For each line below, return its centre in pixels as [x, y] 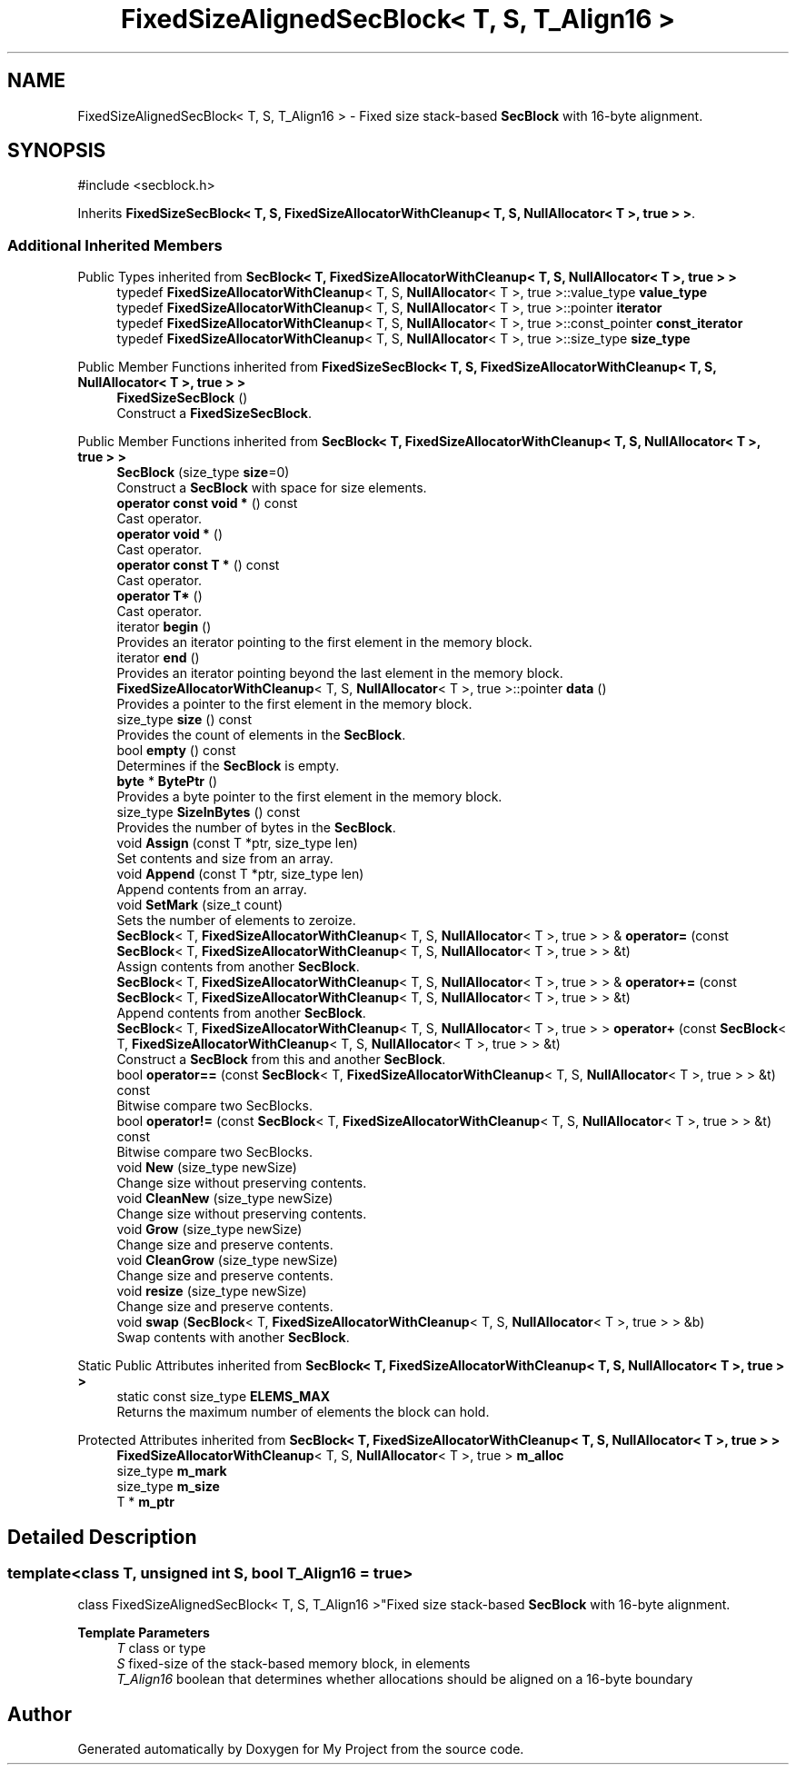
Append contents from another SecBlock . [241, 1013]
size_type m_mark [172, 1471]
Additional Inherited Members [115, 245]
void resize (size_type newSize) [212, 1291]
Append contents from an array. [212, 890]
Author [40, 1714]
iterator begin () [164, 627]
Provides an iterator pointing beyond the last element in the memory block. [340, 673]
